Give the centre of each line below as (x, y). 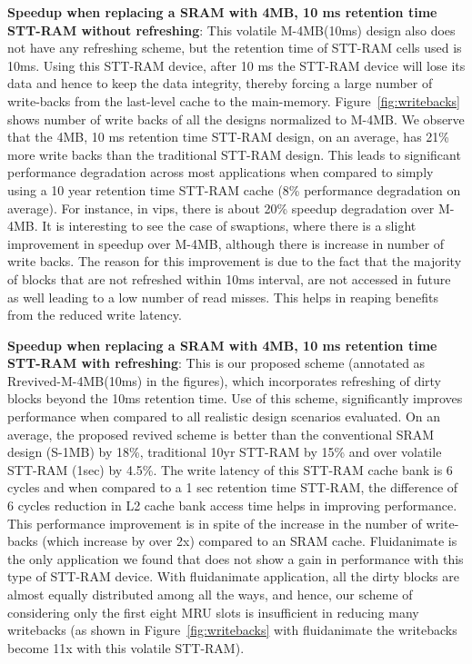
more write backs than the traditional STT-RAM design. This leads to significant (234, 154)
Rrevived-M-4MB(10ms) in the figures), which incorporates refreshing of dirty (224, 380)
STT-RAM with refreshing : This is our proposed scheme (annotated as (216, 363)
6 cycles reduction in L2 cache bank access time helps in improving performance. (232, 505)
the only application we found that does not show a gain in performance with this (236, 558)
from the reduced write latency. (95, 315)
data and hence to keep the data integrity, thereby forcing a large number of (220, 83)
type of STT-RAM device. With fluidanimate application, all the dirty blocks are (233, 576)
